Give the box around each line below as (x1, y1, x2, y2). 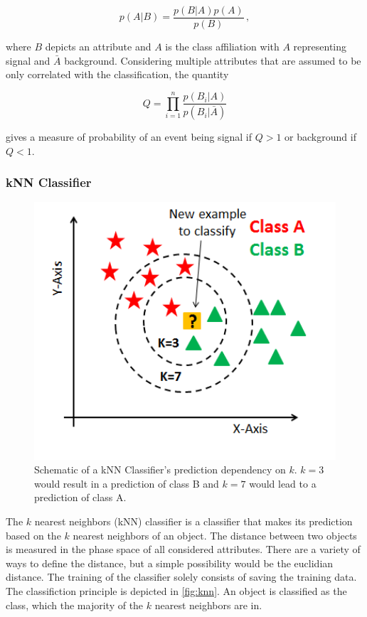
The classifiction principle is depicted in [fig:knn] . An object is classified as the (6, 584, 347, 599)
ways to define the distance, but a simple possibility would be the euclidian (6, 555, 334, 570)
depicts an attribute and (45, 39, 151, 54)
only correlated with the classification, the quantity (6, 67, 229, 82)
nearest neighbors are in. (154, 597, 262, 612)
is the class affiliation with (165, 39, 280, 54)
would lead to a (249, 476, 317, 490)
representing (293, 39, 347, 54)
